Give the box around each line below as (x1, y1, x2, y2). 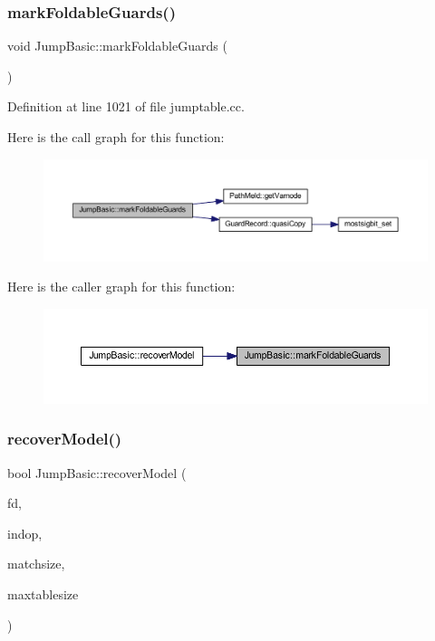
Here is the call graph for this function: (7, 128, 225, 146)
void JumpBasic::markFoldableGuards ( (7, 36, 227, 55)
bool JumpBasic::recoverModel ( (7, 463, 187, 482)
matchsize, (7, 554, 65, 573)
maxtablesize (7, 584, 79, 603)
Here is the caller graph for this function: (7, 277, 236, 296)
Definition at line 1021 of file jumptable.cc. (7, 97, 245, 116)
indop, (7, 523, 43, 542)
